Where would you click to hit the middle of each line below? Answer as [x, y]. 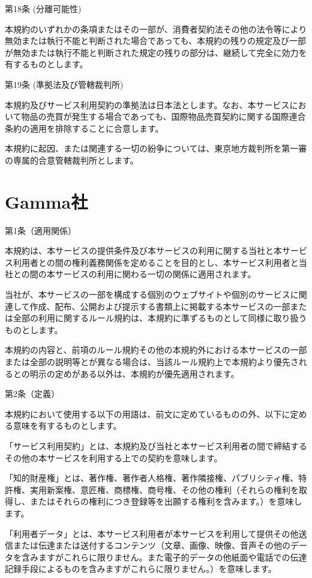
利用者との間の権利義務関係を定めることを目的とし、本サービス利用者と [156, 262]
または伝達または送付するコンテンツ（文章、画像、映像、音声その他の [151, 545]
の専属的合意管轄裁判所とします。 [72, 160]
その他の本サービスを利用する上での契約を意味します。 [114, 457]
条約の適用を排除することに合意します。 [84, 128]
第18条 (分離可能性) [43, 8]
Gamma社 [46, 201]
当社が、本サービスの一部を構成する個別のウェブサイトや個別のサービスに [152, 294]
